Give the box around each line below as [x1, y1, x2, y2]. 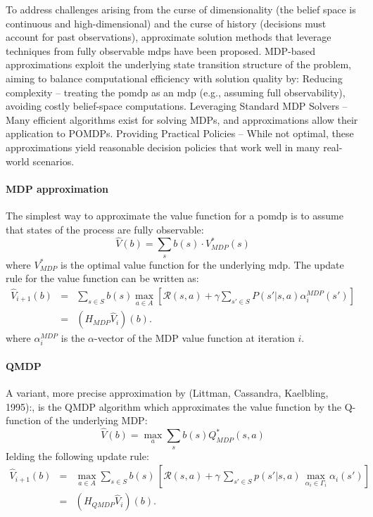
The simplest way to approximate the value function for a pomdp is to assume [6, 208, 343, 222]
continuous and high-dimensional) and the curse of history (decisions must [6, 15, 327, 30]
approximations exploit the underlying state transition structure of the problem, [6, 57, 351, 72]
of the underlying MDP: [44, 413, 148, 428]
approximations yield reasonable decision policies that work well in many [6, 139, 320, 154]
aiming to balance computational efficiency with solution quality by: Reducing [6, 70, 343, 85]
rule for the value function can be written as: [6, 271, 199, 286]
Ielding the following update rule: [6, 448, 149, 463]
